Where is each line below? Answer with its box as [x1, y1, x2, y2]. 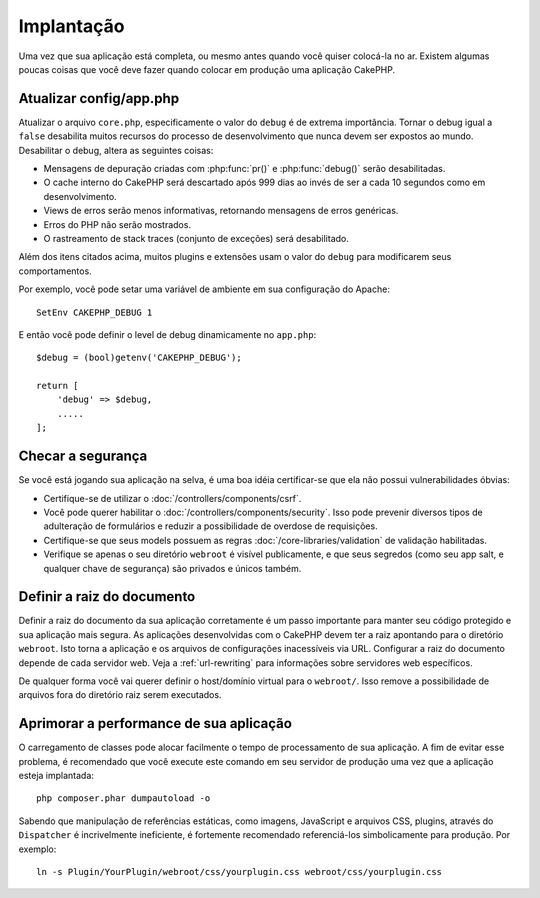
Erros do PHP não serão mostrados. [43, 218, 192, 230]
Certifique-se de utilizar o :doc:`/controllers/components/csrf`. [43, 492, 302, 504]
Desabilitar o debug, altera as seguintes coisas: [18, 144, 214, 156]
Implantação [18, 15, 125, 37]
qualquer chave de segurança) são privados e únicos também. [43, 562, 302, 574]
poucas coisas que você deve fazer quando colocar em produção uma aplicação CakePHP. [18, 63, 396, 75]
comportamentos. [18, 265, 92, 277]
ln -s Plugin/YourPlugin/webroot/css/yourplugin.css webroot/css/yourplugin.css [36, 866, 443, 878]
